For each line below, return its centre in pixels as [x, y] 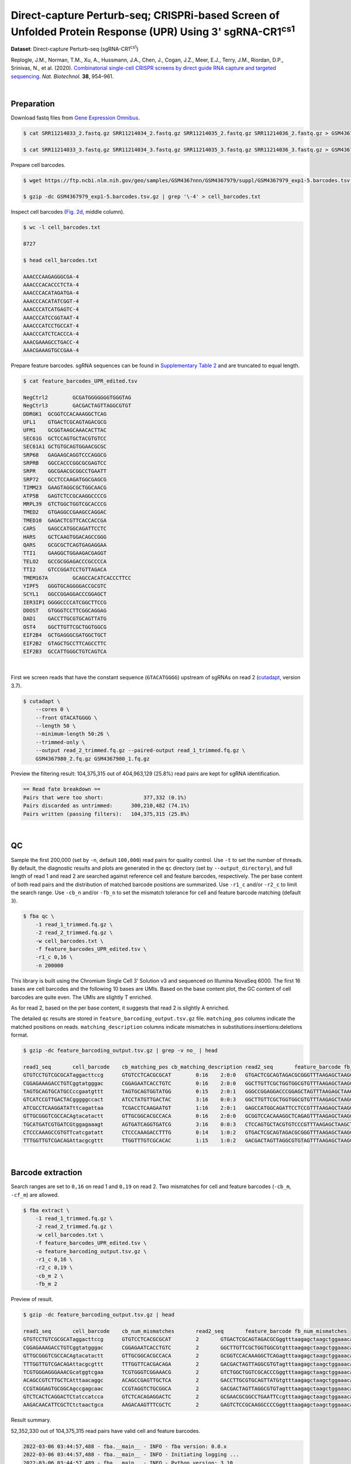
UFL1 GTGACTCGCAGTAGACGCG [65, 422]
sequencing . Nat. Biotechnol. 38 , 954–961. [62, 76]
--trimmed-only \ [60, 742]
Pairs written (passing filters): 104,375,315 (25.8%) [106, 814]
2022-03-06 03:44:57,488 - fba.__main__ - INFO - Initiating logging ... [131, 1455]
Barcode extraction [47, 1173]
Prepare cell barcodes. [38, 165]
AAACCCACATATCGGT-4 [51, 301]
